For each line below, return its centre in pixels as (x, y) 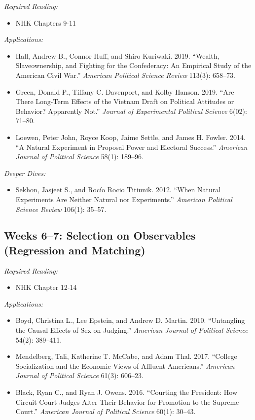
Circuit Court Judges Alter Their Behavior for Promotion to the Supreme (127, 402)
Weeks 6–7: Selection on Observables (100, 235)
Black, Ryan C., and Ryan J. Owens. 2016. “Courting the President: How (126, 392)
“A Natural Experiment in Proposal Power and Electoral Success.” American (131, 147)
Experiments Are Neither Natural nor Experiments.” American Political (124, 199)
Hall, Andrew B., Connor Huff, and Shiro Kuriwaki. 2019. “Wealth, (117, 55)
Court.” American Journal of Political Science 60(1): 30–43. (106, 411)
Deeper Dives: (25, 173)
